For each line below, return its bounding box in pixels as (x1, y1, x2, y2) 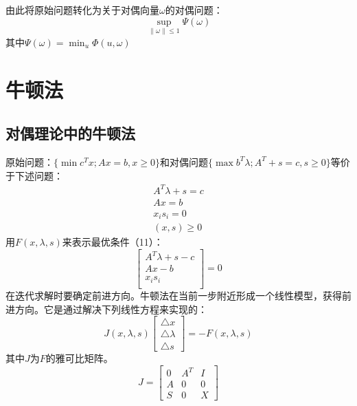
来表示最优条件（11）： (62, 235, 163, 249)
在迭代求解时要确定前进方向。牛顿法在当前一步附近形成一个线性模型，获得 (5, 288, 342, 302)
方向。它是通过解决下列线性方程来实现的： (14, 301, 207, 316)
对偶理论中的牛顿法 (5, 122, 135, 144)
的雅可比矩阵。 (45, 351, 113, 365)
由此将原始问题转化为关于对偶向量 (5, 3, 159, 17)
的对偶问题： (165, 3, 223, 17)
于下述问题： (5, 168, 63, 182)
